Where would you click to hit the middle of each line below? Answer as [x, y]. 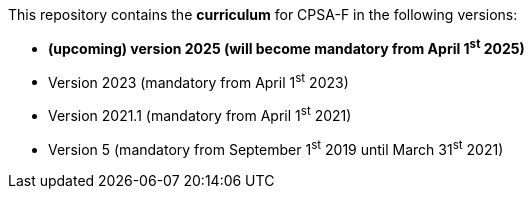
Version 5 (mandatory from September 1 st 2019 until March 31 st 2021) [276, 147]
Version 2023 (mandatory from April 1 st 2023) [198, 80]
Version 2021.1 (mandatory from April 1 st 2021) [200, 114]
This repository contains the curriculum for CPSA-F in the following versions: [263, 14]
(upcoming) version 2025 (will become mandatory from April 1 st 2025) [286, 47]
